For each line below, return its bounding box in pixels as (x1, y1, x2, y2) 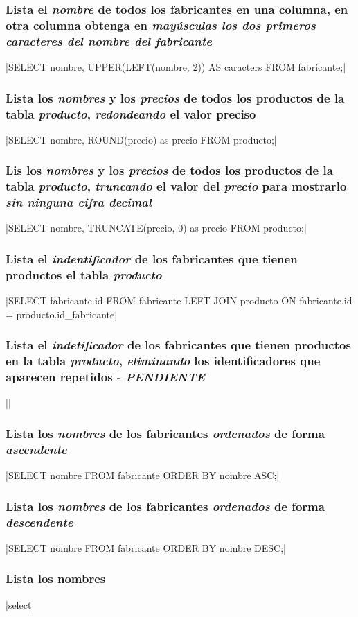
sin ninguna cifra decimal (6, 193, 152, 211)
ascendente (6, 440, 67, 458)
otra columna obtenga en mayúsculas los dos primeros (6, 16, 316, 33)
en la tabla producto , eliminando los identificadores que (6, 352, 321, 370)
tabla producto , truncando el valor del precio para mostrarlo (6, 177, 347, 195)
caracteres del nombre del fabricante (6, 32, 212, 49)
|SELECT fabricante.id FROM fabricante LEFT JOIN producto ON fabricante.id (6, 293, 352, 308)
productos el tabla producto (6, 266, 162, 283)
